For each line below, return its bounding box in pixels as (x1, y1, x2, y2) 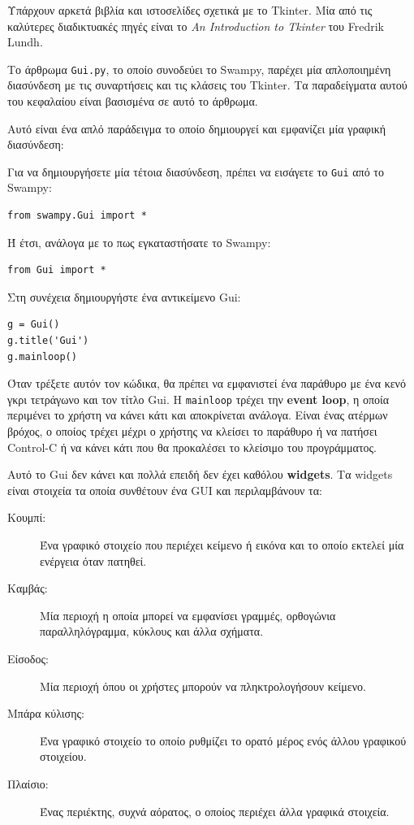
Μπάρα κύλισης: (7, 705, 84, 722)
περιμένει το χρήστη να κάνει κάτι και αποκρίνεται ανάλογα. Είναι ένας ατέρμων (7, 406, 388, 423)
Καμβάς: (7, 580, 48, 597)
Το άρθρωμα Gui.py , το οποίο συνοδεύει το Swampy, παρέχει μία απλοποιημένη (7, 60, 391, 77)
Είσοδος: (7, 650, 49, 667)
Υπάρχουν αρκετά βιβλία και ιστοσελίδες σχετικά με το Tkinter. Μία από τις (7, 2, 373, 18)
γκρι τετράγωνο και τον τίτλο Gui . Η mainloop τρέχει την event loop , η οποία (7, 390, 390, 407)
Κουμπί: (7, 509, 46, 526)
